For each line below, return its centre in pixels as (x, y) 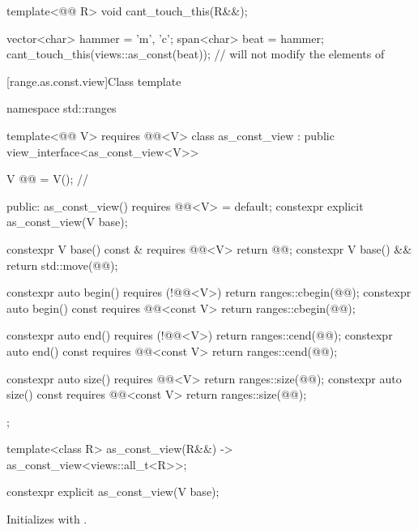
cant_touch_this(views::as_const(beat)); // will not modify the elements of (196, 54)
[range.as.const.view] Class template (94, 81)
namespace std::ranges (62, 108)
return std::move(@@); (62, 265)
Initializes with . (47, 519)
